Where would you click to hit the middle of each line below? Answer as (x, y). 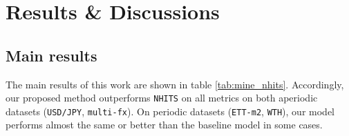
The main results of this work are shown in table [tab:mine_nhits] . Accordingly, (175, 84)
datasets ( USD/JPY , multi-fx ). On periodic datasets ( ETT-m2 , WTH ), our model (170, 111)
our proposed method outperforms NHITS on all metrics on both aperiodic (162, 98)
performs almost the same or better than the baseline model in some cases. (164, 125)
